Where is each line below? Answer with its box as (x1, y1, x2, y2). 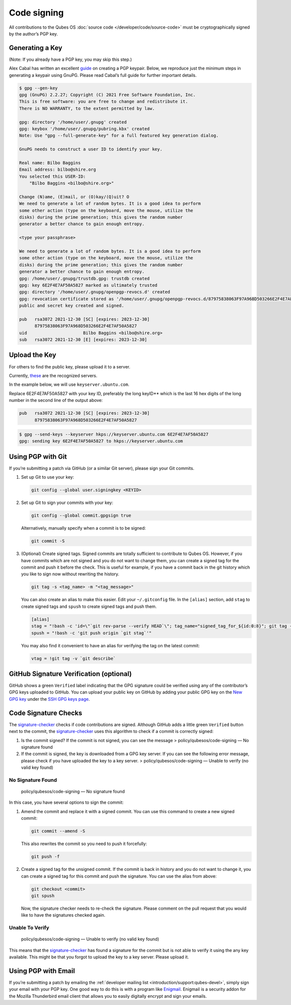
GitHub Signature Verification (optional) (9, 670, 132, 678)
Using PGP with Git (9, 452, 67, 461)
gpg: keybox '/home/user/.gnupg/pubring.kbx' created (19, 126, 150, 131)
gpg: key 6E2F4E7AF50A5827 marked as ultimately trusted (19, 282, 158, 288)
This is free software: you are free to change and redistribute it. (19, 99, 188, 104)
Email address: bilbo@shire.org (19, 167, 97, 173)
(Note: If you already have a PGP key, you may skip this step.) (9, 56, 132, 62)
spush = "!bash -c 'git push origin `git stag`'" (31, 630, 152, 636)
